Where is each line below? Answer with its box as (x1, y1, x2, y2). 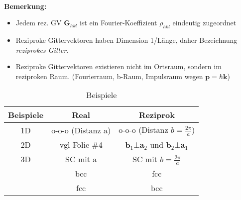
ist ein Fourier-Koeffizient (79, 17, 157, 28)
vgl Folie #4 (59, 138, 103, 150)
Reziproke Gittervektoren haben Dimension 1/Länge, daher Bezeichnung (15, 34, 238, 45)
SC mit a (65, 153, 97, 165)
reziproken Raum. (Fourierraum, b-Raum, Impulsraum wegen (15, 71, 203, 81)
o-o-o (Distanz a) (51, 124, 111, 136)
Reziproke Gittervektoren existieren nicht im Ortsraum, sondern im (15, 61, 222, 72)
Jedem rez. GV (15, 17, 62, 28)
